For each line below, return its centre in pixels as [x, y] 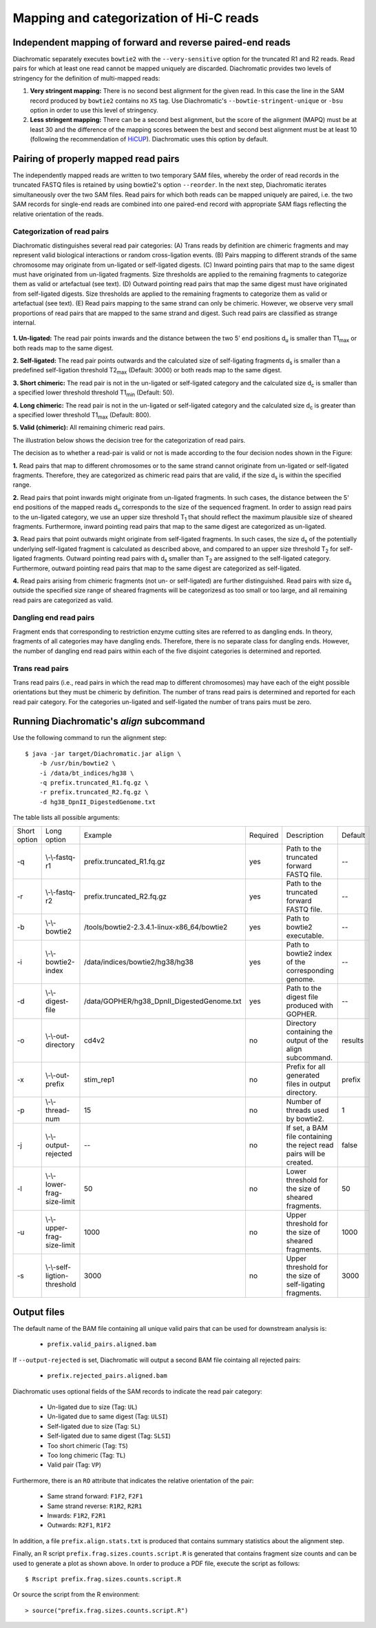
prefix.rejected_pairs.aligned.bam [107, 1376]
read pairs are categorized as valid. [63, 600]
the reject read [310, 1145]
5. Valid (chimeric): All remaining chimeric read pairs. [89, 428]
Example [98, 835]
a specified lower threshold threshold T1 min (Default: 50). [94, 393]
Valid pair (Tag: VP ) [74, 1465]
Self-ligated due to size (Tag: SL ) [94, 1426]
